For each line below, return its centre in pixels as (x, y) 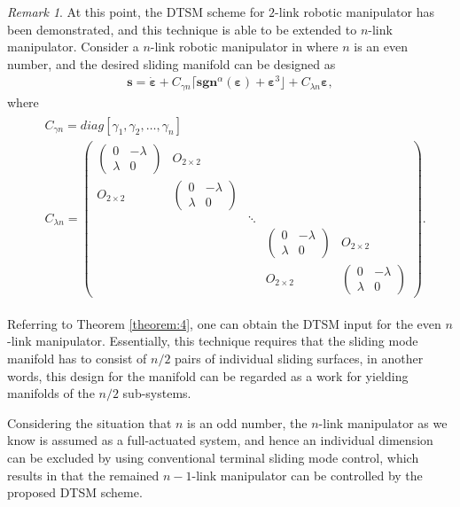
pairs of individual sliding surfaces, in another (299, 359)
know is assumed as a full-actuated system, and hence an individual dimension (220, 440)
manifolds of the (51, 393)
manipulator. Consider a (73, 47)
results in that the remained (83, 475)
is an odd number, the (247, 422)
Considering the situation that (90, 422)
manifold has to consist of (77, 359)
